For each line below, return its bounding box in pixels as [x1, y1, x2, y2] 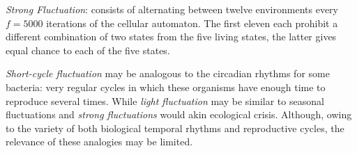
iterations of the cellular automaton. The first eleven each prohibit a [46, 15, 338, 30]
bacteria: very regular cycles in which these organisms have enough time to [6, 79, 326, 94]
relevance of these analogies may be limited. [6, 134, 193, 149]
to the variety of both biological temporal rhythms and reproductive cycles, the [6, 120, 344, 135]
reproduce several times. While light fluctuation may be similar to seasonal [6, 93, 324, 108]
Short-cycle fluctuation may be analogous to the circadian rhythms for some [6, 66, 330, 81]
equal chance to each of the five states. [6, 42, 170, 57]
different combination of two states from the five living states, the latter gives [6, 29, 337, 44]
